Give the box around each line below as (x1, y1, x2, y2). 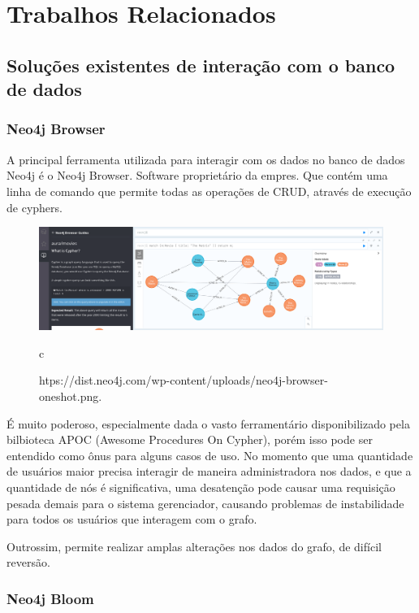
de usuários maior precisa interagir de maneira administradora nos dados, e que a (6, 463, 412, 480)
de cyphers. (6, 198, 63, 215)
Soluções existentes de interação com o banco (6, 52, 395, 77)
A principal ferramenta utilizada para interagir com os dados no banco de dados (6, 150, 405, 167)
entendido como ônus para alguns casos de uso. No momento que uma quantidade (6, 446, 413, 463)
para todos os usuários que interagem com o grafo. (6, 511, 257, 528)
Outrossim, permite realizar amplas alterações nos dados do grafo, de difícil (6, 537, 382, 554)
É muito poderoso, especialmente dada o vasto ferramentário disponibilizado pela (6, 415, 410, 432)
